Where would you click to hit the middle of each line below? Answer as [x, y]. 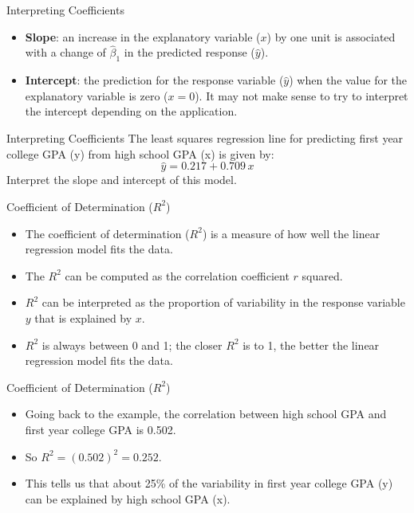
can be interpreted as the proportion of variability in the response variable [223, 302]
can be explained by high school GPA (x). [128, 498]
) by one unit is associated [331, 36]
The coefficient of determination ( [107, 233]
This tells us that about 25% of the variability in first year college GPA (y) [209, 483]
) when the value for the [348, 80]
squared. [322, 275]
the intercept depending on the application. [131, 111]
